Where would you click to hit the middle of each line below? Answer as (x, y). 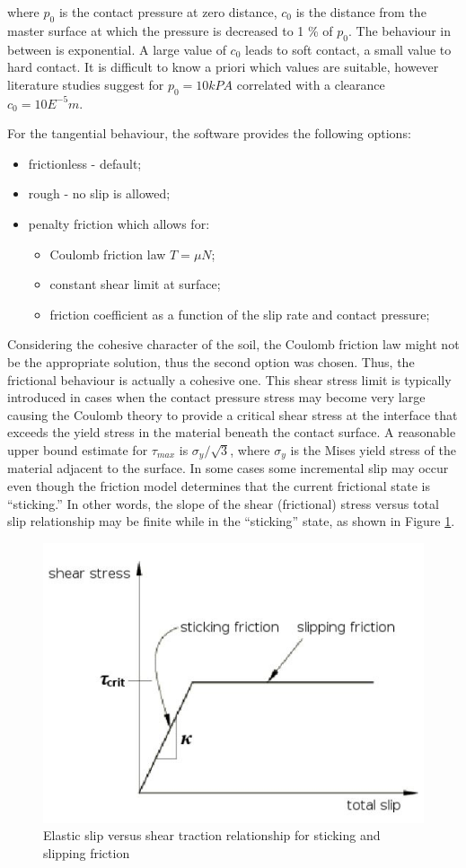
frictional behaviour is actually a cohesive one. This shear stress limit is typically (229, 379)
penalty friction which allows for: (119, 223)
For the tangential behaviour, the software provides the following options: (209, 133)
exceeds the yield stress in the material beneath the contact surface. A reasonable (232, 432)
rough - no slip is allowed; (99, 193)
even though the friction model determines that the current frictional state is (219, 485)
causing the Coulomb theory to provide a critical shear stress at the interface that (233, 414)
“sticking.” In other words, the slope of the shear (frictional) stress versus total (223, 503)
